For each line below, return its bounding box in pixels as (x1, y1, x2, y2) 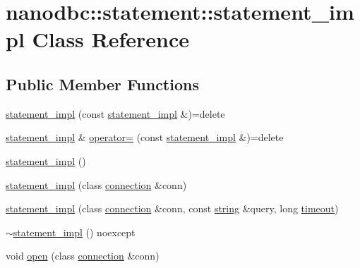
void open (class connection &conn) (6, 248, 160, 263)
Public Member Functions (6, 73, 199, 95)
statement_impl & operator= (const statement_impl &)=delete (6, 130, 284, 145)
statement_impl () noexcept (13, 224, 136, 239)
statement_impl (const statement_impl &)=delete (6, 106, 225, 121)
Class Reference (32, 25, 190, 54)
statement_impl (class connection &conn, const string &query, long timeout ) (6, 201, 339, 216)
